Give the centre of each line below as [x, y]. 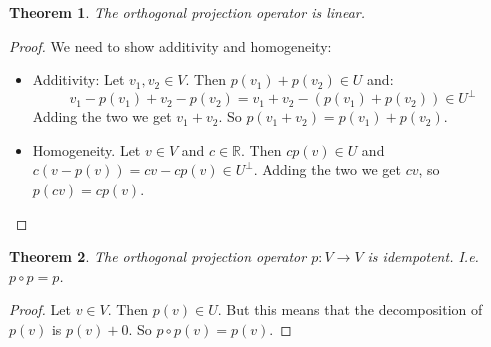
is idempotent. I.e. [423, 256]
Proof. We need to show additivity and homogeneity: [170, 45]
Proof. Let [40, 309]
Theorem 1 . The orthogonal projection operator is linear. [187, 12]
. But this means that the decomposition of [350, 309]
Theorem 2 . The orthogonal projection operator [158, 256]
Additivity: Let [78, 79]
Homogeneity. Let [86, 149]
